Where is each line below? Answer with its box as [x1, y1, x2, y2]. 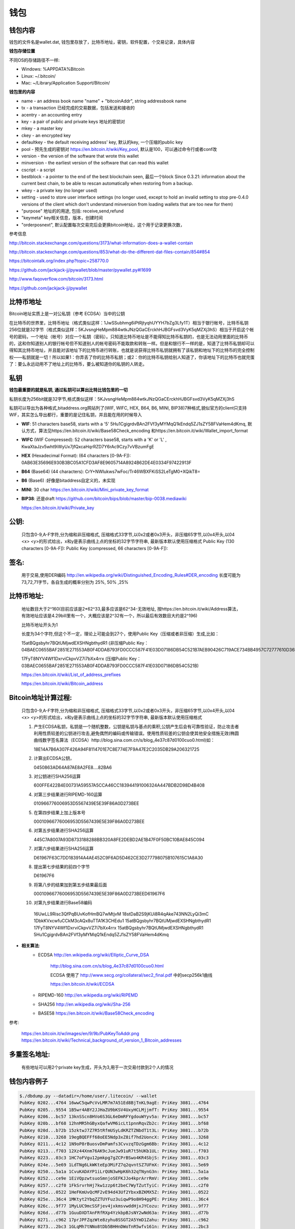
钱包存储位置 [9, 48, 35, 54]
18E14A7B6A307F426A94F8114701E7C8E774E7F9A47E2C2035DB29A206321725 [33, 746, 200, 752]
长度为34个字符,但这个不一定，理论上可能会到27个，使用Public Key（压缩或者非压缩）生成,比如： [21, 631, 220, 637]
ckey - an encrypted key [21, 132, 71, 138]
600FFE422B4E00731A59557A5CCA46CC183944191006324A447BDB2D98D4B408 [33, 782, 205, 789]
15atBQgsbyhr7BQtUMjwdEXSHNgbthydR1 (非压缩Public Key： [21, 640, 149, 646]
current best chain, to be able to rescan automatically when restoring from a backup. [21, 180, 193, 186]
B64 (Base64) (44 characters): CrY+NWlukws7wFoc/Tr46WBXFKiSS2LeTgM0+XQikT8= [21, 468, 201, 474]
